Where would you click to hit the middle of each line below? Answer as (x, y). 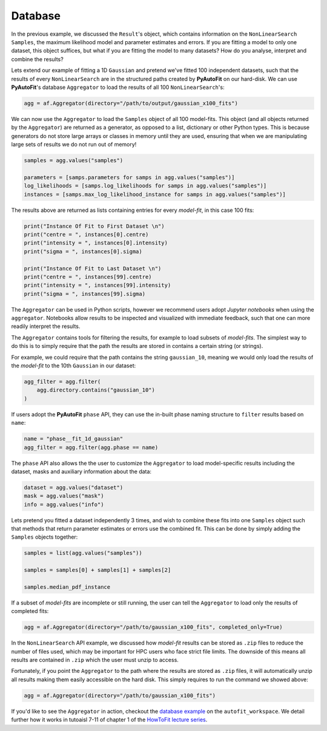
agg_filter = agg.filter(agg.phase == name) (91, 447)
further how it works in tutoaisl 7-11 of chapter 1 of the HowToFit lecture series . (109, 720)
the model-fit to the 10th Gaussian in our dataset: (74, 365)
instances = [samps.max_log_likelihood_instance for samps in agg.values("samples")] (155, 194)
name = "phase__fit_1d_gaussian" (74, 439)
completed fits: (30, 611)
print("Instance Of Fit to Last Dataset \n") (93, 268)
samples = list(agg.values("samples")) (83, 553)
